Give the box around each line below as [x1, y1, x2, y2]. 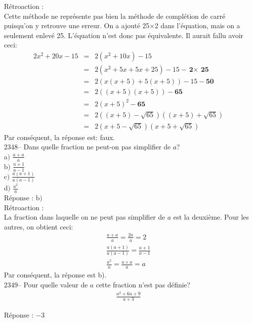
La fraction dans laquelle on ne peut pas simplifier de [4, 212, 166, 222]
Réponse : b [4, 192, 40, 202]
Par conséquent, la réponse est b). [4, 270, 107, 280]
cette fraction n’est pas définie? [96, 279, 190, 289]
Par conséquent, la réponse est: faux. [4, 132, 115, 142]
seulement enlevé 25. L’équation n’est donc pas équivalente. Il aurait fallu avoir [4, 30, 244, 40]
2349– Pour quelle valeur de [4, 279, 88, 289]
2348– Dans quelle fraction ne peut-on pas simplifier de [4, 141, 171, 152]
